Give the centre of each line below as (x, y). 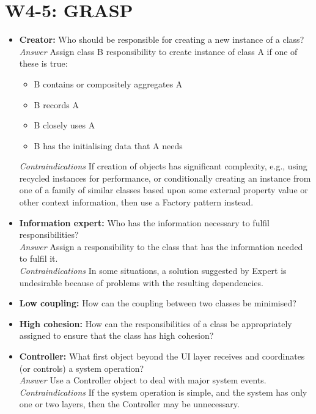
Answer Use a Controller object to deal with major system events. (143, 380)
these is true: (43, 63)
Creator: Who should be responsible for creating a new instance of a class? (162, 39)
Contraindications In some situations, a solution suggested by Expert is (153, 271)
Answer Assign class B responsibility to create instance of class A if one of (158, 51)
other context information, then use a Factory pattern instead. (136, 202)
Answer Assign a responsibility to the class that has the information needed (161, 246)
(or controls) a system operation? (82, 368)
